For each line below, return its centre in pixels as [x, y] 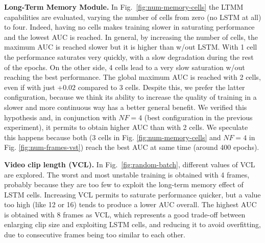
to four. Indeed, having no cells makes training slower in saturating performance [129, 27]
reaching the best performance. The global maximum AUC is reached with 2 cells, [132, 77]
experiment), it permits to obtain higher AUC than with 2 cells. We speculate [126, 127]
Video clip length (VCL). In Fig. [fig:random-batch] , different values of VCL [130, 164]
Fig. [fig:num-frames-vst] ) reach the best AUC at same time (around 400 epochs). [132, 147]
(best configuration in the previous [198, 117]
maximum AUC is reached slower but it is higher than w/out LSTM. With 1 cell [131, 47]
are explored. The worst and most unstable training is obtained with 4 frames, [127, 174]
